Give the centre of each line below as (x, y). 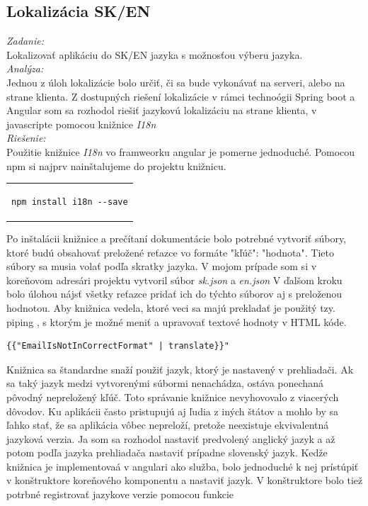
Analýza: (25, 68)
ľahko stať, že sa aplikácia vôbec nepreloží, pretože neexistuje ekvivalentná (168, 425)
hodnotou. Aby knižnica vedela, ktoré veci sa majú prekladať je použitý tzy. (171, 307)
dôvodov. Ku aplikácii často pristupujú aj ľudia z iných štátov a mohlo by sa (172, 411)
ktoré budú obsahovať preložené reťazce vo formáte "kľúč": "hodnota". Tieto (170, 252)
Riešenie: (26, 138)
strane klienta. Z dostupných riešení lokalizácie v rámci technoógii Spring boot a (181, 96)
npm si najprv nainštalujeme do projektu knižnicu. (116, 165)
